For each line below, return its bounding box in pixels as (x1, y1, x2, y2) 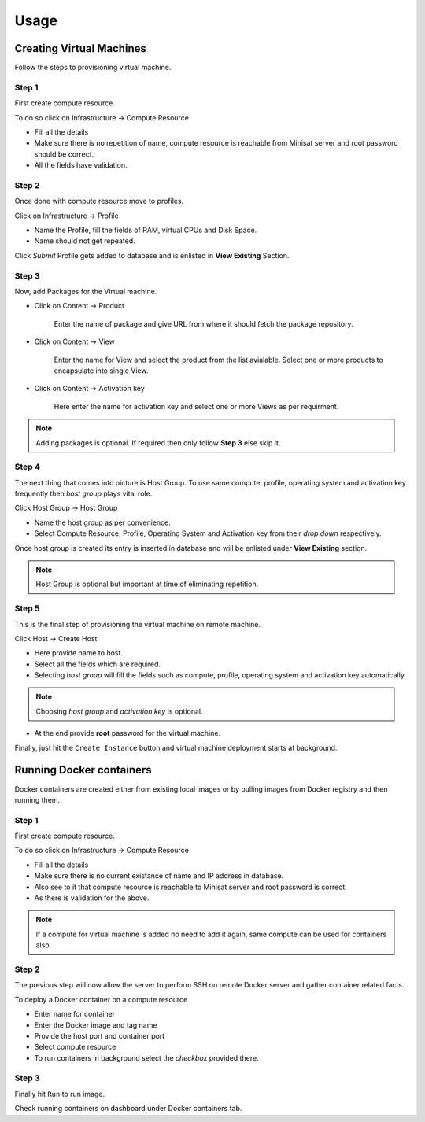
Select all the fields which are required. (34, 659, 161, 669)
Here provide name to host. (34, 648, 124, 658)
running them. (14, 795, 61, 804)
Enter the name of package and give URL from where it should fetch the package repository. (54, 319, 353, 328)
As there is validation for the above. (34, 893, 150, 902)
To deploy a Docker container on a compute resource (14, 995, 188, 1004)
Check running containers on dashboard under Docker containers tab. (14, 1104, 242, 1113)
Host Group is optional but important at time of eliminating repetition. (35, 579, 259, 589)
